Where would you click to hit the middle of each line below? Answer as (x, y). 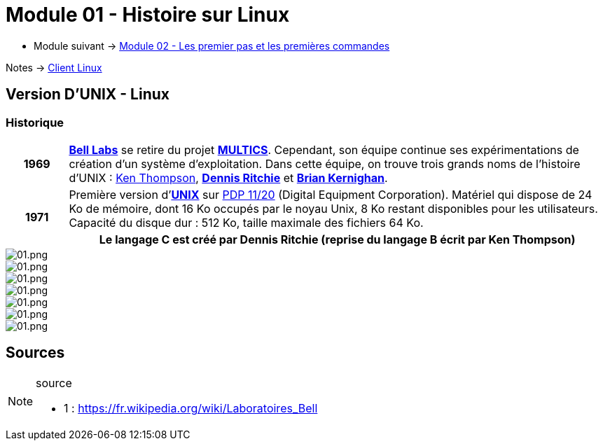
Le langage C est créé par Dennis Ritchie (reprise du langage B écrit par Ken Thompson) (337, 239)
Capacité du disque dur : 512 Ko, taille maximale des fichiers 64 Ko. (246, 222)
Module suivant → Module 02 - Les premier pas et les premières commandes (212, 46)
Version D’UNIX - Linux (88, 95)
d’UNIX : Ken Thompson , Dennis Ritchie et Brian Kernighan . (228, 177)
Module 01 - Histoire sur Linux (148, 15)
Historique (35, 122)
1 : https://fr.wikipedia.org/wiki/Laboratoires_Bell (191, 408)
